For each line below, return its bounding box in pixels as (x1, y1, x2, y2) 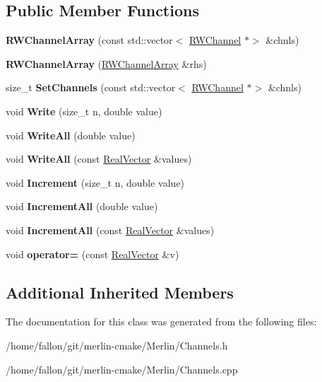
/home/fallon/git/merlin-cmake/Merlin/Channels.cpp (6, 361, 238, 376)
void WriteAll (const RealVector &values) (6, 151, 192, 166)
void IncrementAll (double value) (6, 199, 158, 214)
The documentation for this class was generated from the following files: (6, 314, 317, 329)
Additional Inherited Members (6, 281, 234, 303)
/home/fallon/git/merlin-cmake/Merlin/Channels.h (6, 337, 228, 352)
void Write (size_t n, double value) (6, 103, 162, 118)
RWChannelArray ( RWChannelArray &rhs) (6, 56, 207, 71)
